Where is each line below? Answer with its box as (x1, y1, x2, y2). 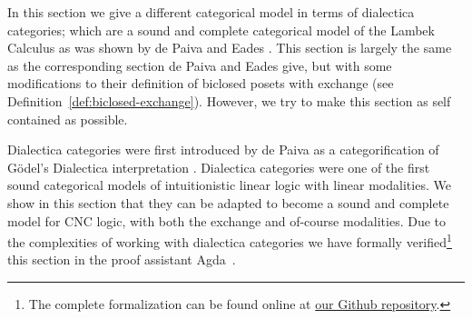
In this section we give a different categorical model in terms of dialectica (7, 3, 415, 21)
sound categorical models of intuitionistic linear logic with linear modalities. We (7, 175, 451, 194)
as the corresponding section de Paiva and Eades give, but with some (7, 55, 392, 75)
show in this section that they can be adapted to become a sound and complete (7, 193, 449, 212)
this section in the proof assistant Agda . (7, 250, 236, 269)
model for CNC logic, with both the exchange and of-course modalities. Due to (7, 211, 447, 230)
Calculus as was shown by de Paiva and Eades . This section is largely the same (7, 38, 452, 57)
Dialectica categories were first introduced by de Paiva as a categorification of (7, 140, 439, 159)
